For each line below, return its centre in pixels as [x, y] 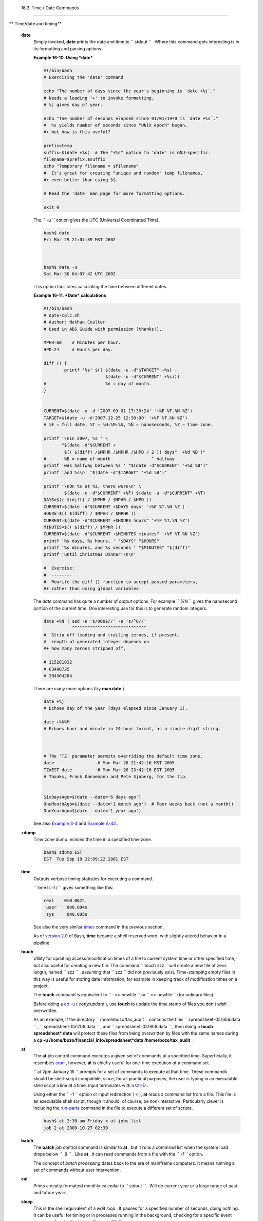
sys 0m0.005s [67, 914]
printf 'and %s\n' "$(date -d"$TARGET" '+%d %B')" [105, 472]
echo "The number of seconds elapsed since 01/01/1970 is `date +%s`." [131, 118]
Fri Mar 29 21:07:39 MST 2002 [80, 240]
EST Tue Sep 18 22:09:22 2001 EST [86, 859]
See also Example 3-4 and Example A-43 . [76, 823]
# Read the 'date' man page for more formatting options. [114, 193]
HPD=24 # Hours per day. [78, 349]
